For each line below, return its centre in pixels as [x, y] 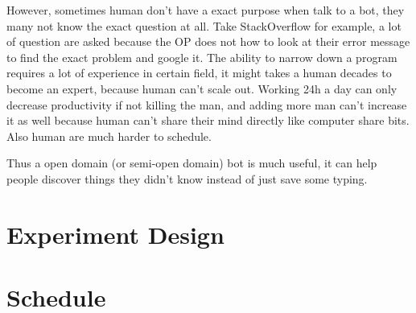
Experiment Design [115, 234]
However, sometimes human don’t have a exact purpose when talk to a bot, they [206, 10]
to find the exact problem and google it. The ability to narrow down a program [202, 57]
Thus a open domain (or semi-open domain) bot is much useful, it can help [192, 163]
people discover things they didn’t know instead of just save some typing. [187, 178]
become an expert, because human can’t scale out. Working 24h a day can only [202, 88]
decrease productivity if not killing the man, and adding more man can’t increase [207, 104]
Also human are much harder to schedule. [109, 136]
